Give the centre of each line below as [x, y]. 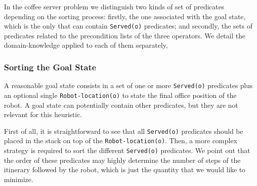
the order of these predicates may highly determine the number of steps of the [122, 160]
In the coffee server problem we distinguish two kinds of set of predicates [114, 6]
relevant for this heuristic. [43, 114]
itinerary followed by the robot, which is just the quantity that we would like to [125, 170]
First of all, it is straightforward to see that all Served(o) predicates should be [124, 131]
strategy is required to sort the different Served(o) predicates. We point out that [127, 150]
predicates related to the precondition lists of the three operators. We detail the [125, 35]
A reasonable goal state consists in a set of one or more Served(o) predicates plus [128, 85]
